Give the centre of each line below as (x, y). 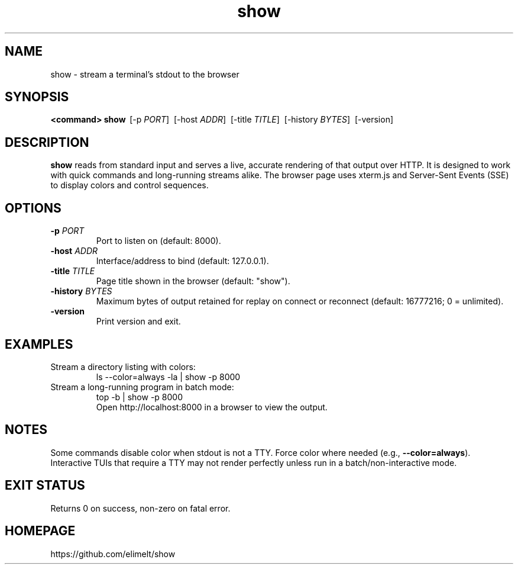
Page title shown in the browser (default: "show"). (193, 281)
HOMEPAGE (40, 531)
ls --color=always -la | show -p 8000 (168, 377)
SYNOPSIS (37, 97)
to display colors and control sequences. (129, 185)
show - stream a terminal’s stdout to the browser (145, 74)
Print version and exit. (138, 322)
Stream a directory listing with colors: (123, 367)
